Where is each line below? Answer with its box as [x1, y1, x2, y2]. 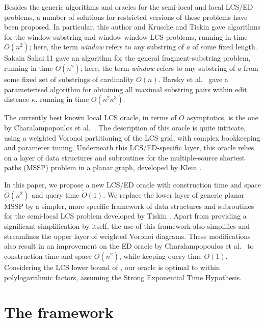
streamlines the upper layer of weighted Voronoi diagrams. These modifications [4, 230, 251, 241]
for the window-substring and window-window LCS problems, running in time [4, 31, 248, 42]
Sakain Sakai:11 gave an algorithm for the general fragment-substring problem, [4, 52, 251, 63]
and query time [31, 189, 79, 200]
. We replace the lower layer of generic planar [103, 189, 245, 200]
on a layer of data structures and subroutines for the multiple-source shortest [4, 152, 245, 163]
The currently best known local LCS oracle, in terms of [4, 112, 177, 123]
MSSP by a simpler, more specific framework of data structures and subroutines [4, 200, 254, 211]
